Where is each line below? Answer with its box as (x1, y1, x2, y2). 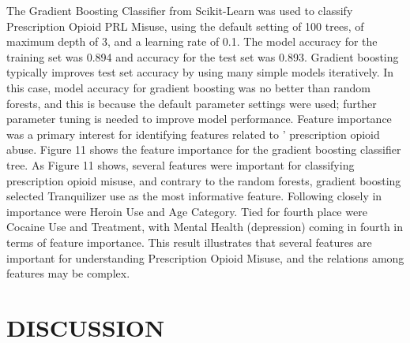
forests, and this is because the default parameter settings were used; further (6, 95, 377, 111)
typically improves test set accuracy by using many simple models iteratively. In (6, 64, 394, 80)
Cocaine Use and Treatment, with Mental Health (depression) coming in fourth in (6, 218, 404, 235)
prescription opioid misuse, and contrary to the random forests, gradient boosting (6, 172, 401, 188)
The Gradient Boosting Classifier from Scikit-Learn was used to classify (6, 2, 353, 18)
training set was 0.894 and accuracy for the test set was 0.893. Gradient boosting (6, 48, 399, 65)
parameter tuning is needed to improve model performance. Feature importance (6, 110, 392, 127)
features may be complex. (6, 265, 130, 281)
